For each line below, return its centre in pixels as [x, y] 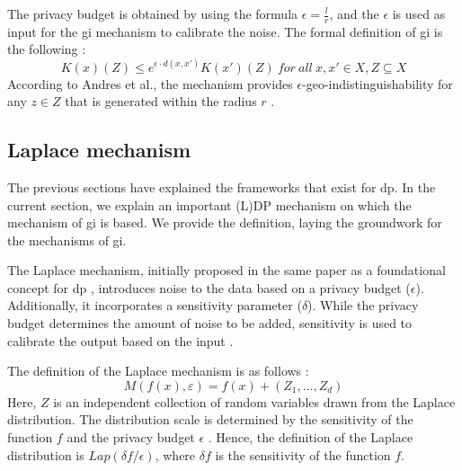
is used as [419, 13]
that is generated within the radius [161, 101]
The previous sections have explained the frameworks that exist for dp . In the [222, 187]
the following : [47, 49]
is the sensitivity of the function [303, 454]
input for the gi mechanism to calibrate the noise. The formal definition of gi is [225, 31]
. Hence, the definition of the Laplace [311, 437]
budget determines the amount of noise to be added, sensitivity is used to [210, 323]
